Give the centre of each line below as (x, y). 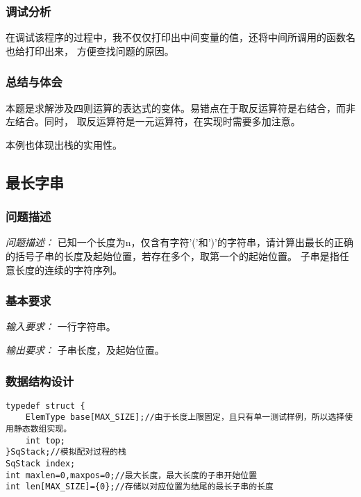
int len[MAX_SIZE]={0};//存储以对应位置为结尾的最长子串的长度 (140, 487)
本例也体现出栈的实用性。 (64, 144)
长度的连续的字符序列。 (68, 269)
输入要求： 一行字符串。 (61, 326)
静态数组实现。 (43, 429)
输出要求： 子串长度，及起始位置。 (85, 350)
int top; (45, 440)
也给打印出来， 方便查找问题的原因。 (90, 50)
